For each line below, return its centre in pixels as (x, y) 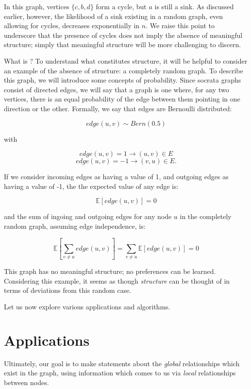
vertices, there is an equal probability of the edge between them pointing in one (122, 99)
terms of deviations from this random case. (68, 290)
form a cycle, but (121, 6)
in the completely (206, 216)
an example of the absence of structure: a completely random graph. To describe (124, 70)
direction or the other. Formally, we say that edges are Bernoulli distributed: (118, 108)
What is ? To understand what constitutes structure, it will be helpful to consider (126, 60)
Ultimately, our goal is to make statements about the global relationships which (122, 363)
